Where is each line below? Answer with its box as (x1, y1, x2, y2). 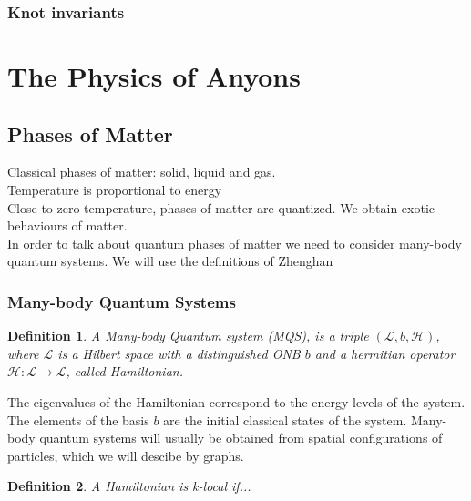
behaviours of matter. (7, 216, 128, 235)
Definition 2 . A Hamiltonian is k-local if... (7, 476, 251, 496)
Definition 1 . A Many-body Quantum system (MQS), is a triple (7, 326, 369, 345)
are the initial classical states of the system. (163, 410, 407, 429)
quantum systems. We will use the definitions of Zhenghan (7, 251, 333, 271)
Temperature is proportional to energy (7, 180, 222, 199)
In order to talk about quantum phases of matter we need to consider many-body (7, 233, 462, 252)
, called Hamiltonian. (66, 362, 183, 381)
